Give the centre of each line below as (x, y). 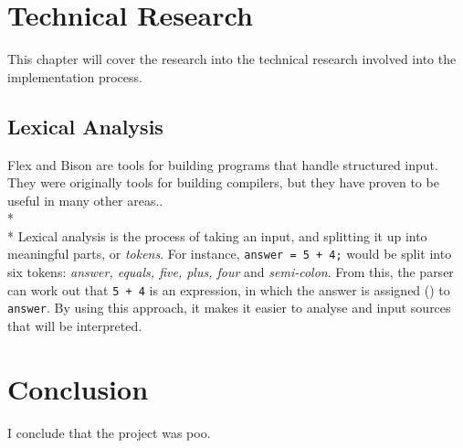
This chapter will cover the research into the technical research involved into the (232, 59)
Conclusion (78, 388)
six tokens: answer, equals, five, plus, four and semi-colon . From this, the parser (231, 272)
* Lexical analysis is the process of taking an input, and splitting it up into (217, 235)
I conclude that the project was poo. (109, 432)
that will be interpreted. (75, 326)
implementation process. (75, 76)
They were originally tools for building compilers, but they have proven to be (223, 182)
